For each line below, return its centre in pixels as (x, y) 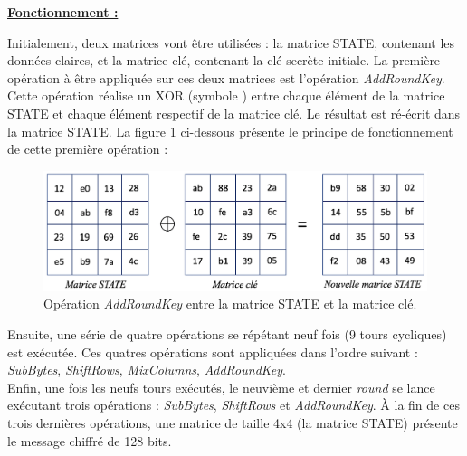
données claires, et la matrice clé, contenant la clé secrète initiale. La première (224, 60)
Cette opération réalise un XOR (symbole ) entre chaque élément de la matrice (226, 95)
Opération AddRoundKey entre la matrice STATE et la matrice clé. (230, 304)
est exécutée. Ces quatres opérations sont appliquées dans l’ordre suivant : (213, 351)
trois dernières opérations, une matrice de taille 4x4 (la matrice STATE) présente (233, 422)
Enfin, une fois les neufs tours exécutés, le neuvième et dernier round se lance (221, 387)
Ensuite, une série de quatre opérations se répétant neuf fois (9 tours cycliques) (227, 333)
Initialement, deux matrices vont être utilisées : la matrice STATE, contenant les (231, 42)
